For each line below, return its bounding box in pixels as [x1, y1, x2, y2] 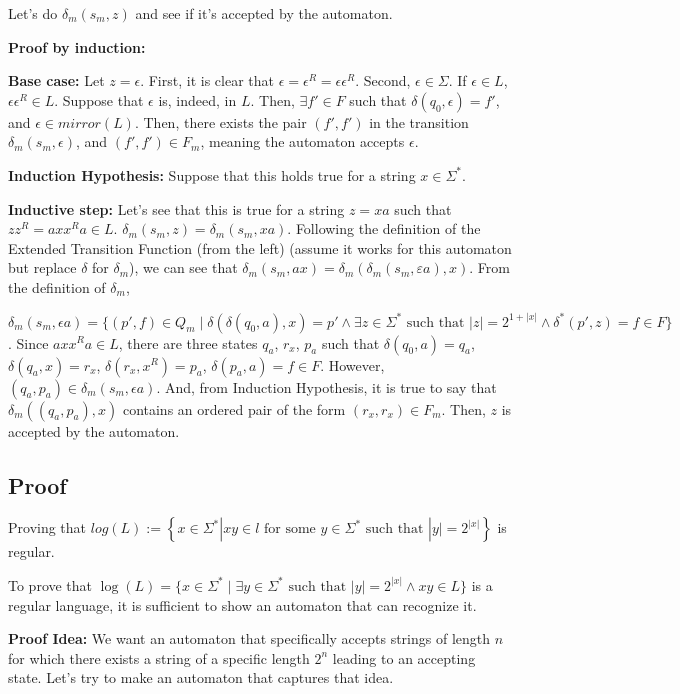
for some [264, 522, 316, 537]
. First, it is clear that [140, 70, 274, 91]
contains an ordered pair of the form [122, 398, 346, 419]
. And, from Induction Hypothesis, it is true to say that [156, 376, 497, 397]
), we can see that [129, 257, 238, 278]
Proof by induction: [8, 36, 146, 57]
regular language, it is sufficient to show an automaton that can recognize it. [8, 594, 477, 615]
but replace [8, 257, 77, 278]
